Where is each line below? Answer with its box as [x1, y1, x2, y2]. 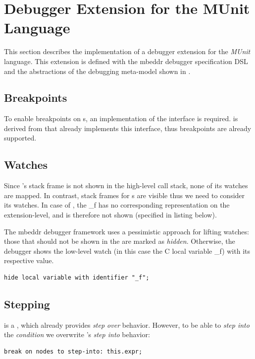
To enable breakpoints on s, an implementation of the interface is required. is [4, 113, 238, 124]
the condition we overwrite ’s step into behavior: [4, 329, 150, 340]
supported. [4, 133, 37, 143]
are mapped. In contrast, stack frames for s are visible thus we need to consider [4, 190, 245, 200]
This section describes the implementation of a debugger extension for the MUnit [4, 46, 251, 57]
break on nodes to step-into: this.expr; [4, 348, 143, 356]
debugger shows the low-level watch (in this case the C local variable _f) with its [4, 245, 251, 256]
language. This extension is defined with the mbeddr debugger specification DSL [4, 56, 248, 66]
